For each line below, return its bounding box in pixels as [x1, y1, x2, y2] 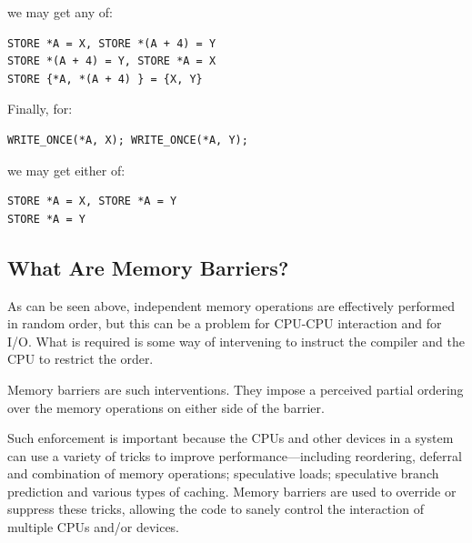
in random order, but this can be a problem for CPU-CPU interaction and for [7, 314, 442, 333]
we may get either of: [7, 160, 126, 179]
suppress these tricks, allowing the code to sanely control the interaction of [7, 499, 424, 518]
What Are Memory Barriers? [7, 253, 289, 281]
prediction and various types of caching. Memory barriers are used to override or [7, 481, 457, 500]
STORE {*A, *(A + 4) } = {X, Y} [7, 72, 203, 85]
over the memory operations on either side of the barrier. [7, 397, 325, 417]
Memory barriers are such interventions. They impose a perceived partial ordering [7, 379, 464, 398]
